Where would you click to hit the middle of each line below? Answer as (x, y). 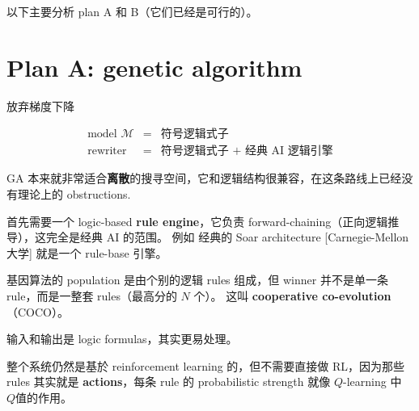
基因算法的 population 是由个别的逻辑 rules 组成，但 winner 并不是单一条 (197, 280)
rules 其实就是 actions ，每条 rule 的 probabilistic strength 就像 (169, 382)
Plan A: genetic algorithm (154, 67)
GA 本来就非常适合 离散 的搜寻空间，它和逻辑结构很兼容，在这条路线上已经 (204, 178)
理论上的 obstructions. (74, 193)
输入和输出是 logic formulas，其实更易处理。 (122, 339)
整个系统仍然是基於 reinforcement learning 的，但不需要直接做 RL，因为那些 (206, 365)
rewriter (107, 151)
